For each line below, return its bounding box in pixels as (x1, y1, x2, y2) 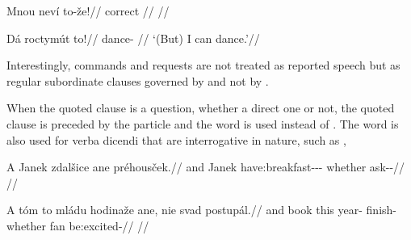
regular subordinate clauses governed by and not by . (6, 72, 269, 89)
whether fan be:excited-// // (6, 217, 149, 234)
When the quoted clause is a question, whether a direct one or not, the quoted (6, 99, 395, 116)
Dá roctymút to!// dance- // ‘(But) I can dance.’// (6, 29, 260, 46)
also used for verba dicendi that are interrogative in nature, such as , (6, 131, 346, 148)
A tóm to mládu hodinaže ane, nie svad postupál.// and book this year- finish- (6, 201, 396, 218)
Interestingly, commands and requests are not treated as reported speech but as (6, 57, 401, 74)
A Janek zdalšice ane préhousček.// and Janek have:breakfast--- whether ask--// (6, 158, 405, 175)
